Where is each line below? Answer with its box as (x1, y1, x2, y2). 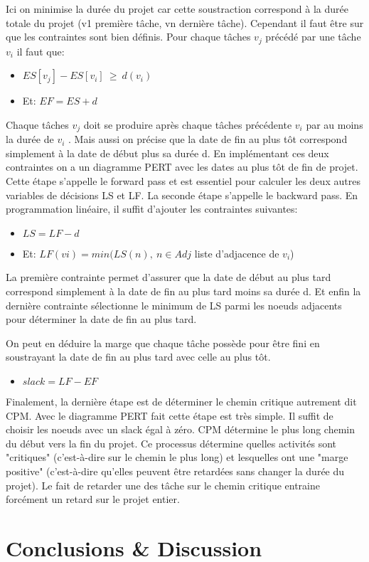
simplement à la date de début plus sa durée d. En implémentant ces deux (6, 145, 329, 160)
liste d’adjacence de (194, 245, 279, 260)
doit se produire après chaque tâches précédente (83, 117, 292, 132)
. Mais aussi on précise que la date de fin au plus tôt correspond (68, 132, 348, 147)
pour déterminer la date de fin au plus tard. (6, 312, 197, 327)
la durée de (6, 132, 54, 147)
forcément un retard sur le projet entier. (6, 492, 180, 507)
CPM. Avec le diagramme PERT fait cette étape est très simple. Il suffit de (6, 408, 333, 423)
